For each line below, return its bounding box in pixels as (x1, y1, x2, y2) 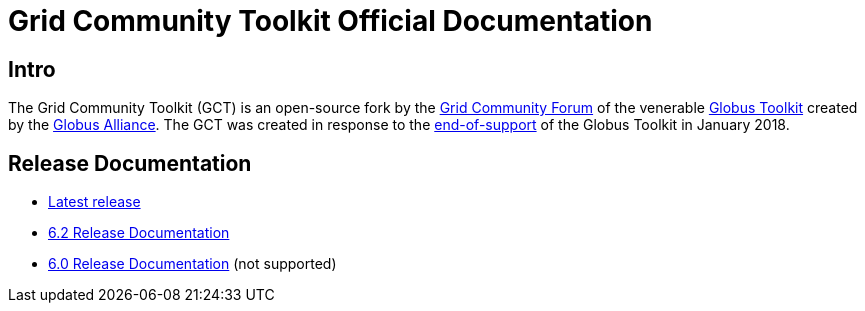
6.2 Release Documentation (48, 224, 230, 242)
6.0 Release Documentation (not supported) (48, 255, 337, 273)
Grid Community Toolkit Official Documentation (8, 4, 653, 38)
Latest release (48, 193, 141, 211)
